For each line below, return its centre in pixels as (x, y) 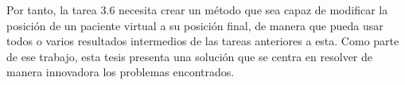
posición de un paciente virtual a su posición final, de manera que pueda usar (195, 25)
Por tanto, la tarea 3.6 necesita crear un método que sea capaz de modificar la (197, 10)
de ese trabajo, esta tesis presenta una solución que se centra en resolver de (190, 56)
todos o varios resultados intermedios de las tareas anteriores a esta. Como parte (203, 41)
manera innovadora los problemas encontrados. (121, 72)
